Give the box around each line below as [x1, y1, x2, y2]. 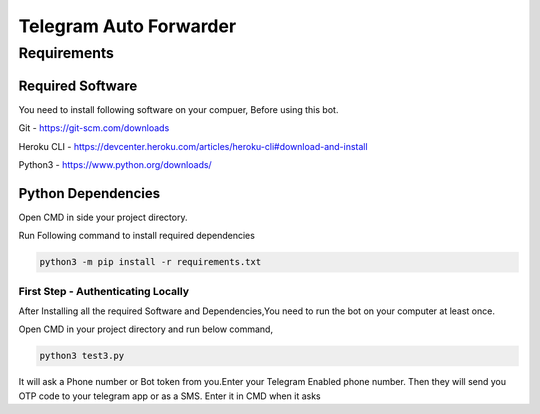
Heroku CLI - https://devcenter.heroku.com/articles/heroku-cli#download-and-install [18, 140, 369, 152]
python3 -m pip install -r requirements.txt [39, 256, 262, 268]
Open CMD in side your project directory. [18, 211, 188, 223]
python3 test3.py [39, 350, 125, 362]
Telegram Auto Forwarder [18, 15, 237, 37]
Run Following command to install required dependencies [18, 230, 255, 242]
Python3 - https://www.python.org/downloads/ [18, 158, 212, 170]
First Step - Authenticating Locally [18, 284, 190, 298]
